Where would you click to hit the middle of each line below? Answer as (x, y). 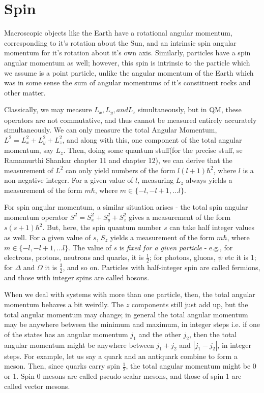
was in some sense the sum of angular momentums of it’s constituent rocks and (127, 83)
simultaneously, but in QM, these (190, 109)
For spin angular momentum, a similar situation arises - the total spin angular (126, 207)
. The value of (90, 247)
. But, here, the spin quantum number (102, 227)
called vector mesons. (37, 386)
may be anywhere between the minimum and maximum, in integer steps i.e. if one (132, 324)
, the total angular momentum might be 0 (191, 366)
